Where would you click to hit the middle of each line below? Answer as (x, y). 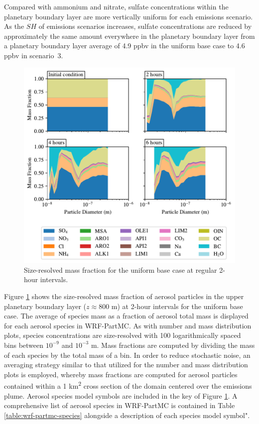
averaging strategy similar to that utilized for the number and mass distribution (126, 365)
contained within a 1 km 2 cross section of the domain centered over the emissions (128, 385)
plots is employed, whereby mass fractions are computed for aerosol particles (121, 374)
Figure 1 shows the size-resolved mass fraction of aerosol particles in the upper (124, 296)
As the (14, 26)
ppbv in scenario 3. (34, 55)
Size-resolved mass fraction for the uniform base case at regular (121, 269)
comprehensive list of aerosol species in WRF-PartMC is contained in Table (120, 405)
